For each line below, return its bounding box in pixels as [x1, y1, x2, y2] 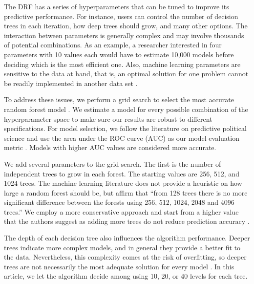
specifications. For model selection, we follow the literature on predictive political [4, 123, 247, 133]
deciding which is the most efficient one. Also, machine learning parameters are [4, 59, 241, 69]
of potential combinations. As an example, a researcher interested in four [4, 40, 222, 50]
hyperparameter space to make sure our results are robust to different [4, 113, 212, 124]
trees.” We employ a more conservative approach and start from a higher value [4, 206, 239, 217]
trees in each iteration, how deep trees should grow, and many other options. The [4, 21, 248, 31]
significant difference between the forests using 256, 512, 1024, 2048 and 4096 [4, 197, 234, 207]
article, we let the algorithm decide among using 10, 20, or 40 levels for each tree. [4, 271, 248, 281]
